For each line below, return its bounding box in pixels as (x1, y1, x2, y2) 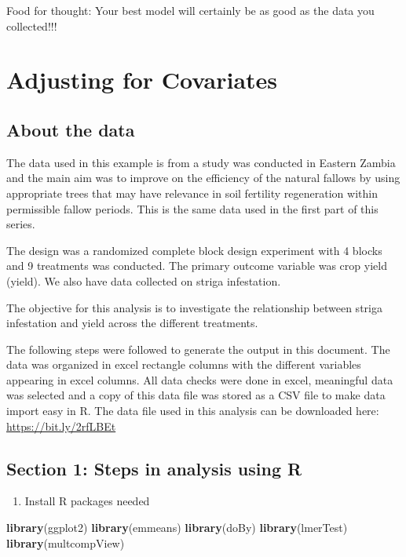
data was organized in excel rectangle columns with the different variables (6, 356, 361, 373)
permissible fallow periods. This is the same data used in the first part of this (6, 200, 379, 217)
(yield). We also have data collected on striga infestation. (6, 272, 281, 289)
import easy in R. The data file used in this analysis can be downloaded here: (6, 402, 379, 419)
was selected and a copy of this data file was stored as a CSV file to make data (6, 387, 386, 403)
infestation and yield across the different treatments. (6, 315, 258, 331)
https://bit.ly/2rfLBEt (6, 417, 116, 434)
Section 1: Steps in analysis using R (6, 456, 302, 480)
